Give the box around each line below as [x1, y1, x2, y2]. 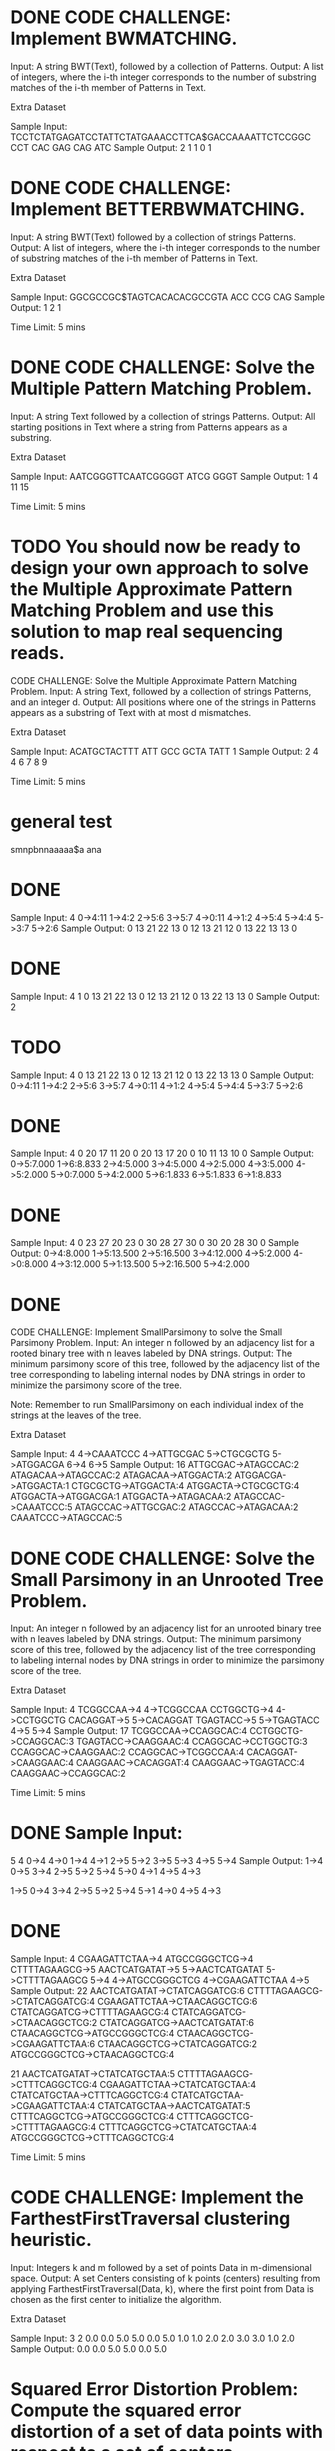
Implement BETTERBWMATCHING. [10, 198, 306, 221]
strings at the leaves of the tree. [10, 1409, 142, 1421]
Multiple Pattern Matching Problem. [10, 377, 313, 400]
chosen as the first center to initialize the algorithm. [10, 2294, 222, 2306]
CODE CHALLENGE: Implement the [10, 2186, 305, 2209]
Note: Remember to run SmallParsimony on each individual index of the [10, 1399, 305, 1411]
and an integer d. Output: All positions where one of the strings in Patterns [10, 696, 317, 708]
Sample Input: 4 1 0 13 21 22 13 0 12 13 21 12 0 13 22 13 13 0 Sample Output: [10, 990, 320, 1002]
